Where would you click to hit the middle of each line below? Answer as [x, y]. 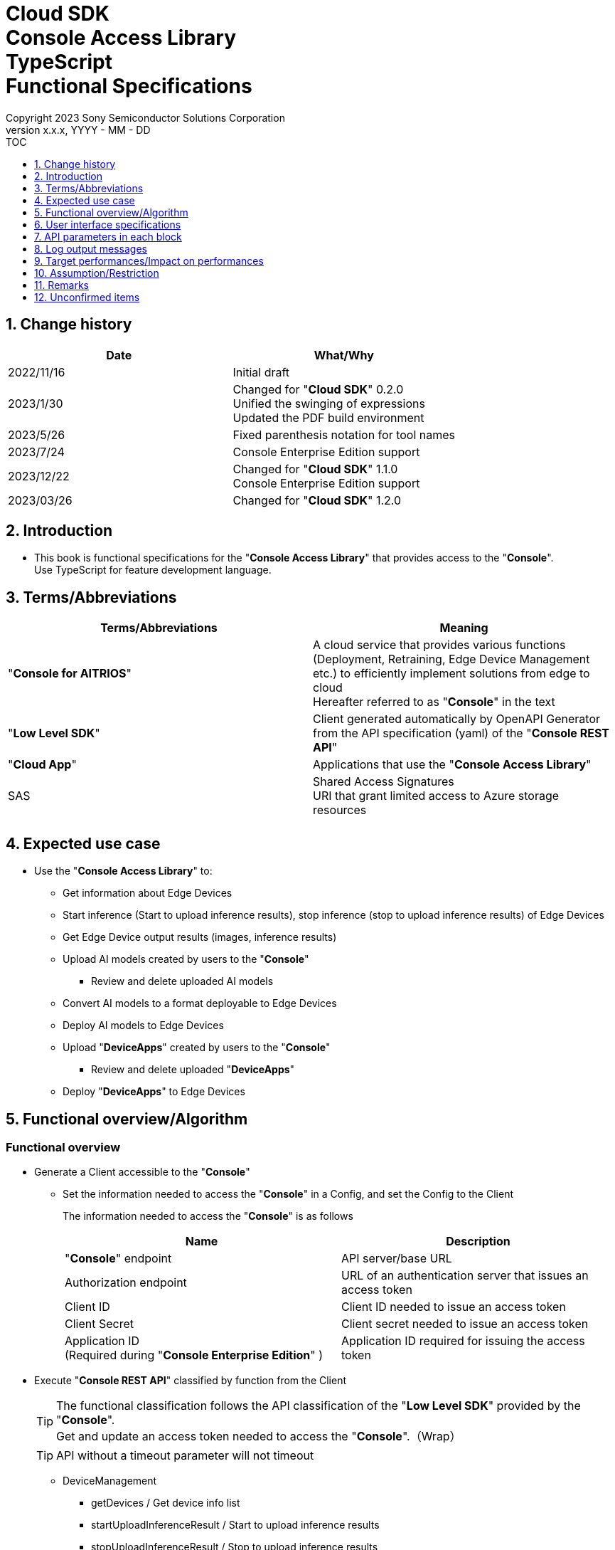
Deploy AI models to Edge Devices [143, 1026]
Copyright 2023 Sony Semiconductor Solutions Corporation [145, 117]
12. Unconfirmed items [87, 297]
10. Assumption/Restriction [97, 273]
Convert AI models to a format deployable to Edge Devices [200, 1003]
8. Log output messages [91, 248]
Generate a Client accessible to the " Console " [142, 1172]
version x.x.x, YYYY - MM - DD [78, 130]
